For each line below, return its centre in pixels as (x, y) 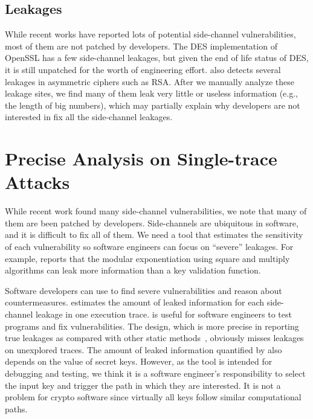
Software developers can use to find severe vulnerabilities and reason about (144, 290)
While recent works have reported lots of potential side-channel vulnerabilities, (150, 34)
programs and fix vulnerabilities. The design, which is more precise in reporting (152, 326)
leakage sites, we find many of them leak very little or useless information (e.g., (152, 93)
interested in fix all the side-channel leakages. (89, 117)
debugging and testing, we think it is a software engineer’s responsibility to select (155, 373)
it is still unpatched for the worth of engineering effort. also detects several (143, 69)
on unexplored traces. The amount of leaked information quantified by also (144, 349)
